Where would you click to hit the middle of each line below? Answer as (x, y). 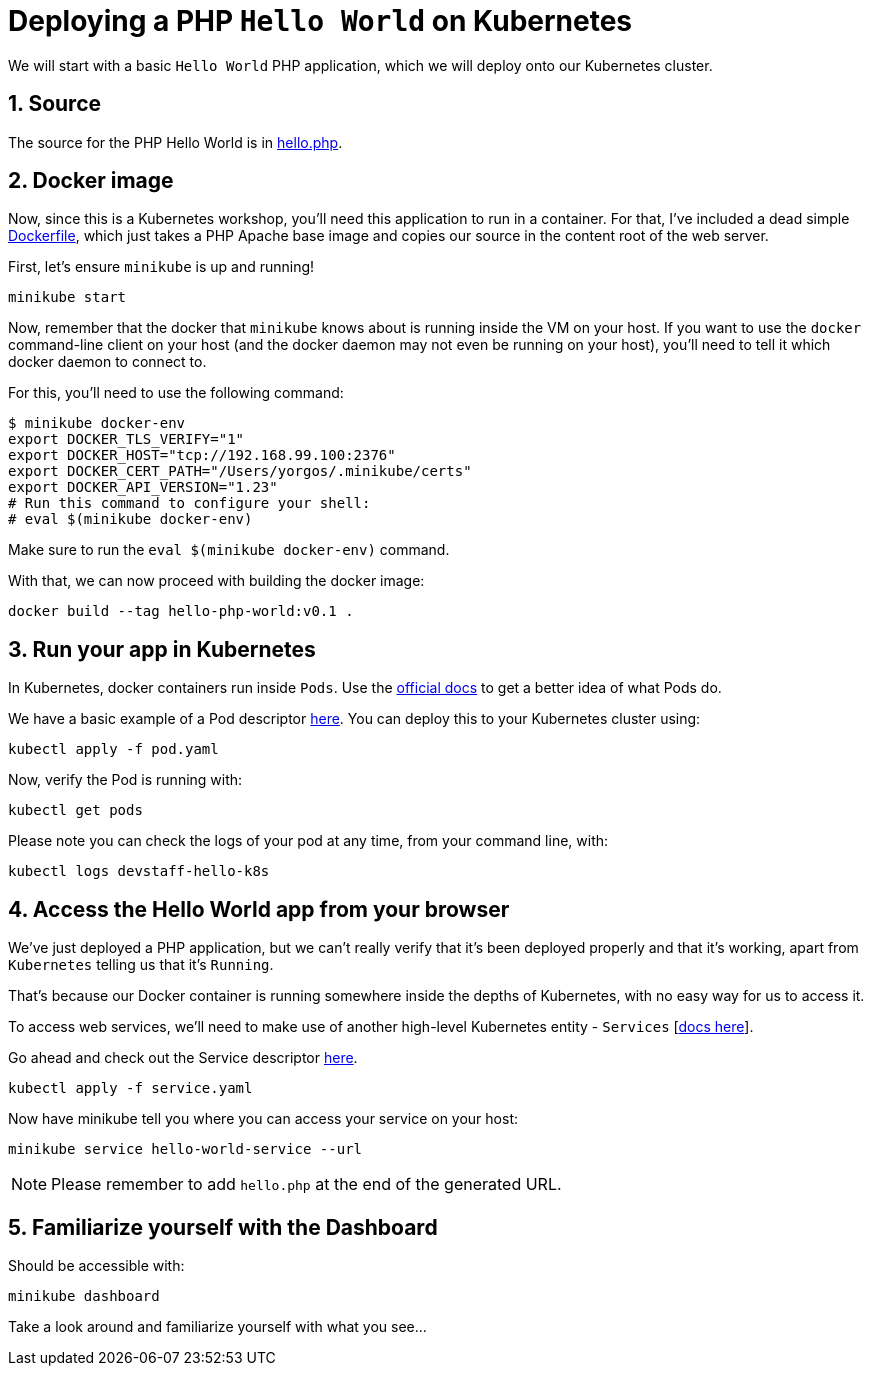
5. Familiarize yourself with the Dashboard (223, 1227)
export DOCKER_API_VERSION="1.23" (143, 487)
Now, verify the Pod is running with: (125, 780)
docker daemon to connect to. (107, 362)
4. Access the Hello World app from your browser (259, 909)
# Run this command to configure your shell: (189, 503)
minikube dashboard (84, 1295)
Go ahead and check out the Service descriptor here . (183, 1058)
